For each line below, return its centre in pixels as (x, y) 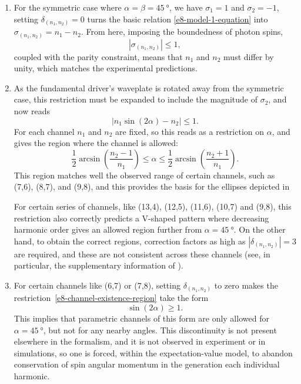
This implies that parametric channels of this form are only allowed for (141, 318)
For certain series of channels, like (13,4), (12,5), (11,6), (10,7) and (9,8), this (153, 206)
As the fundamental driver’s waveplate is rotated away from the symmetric (149, 87)
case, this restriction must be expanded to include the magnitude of (136, 99)
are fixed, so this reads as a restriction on (190, 131)
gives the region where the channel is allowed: (96, 143)
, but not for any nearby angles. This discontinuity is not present (160, 330)
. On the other (260, 229)
